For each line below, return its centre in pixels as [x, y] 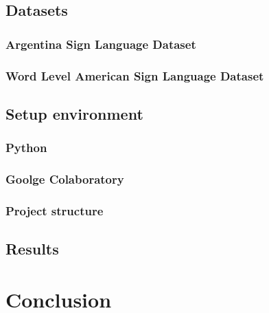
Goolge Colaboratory [65, 179]
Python [26, 148]
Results [32, 249]
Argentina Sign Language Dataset [101, 44]
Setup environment [74, 113]
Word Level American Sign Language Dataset [135, 75]
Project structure [55, 210]
